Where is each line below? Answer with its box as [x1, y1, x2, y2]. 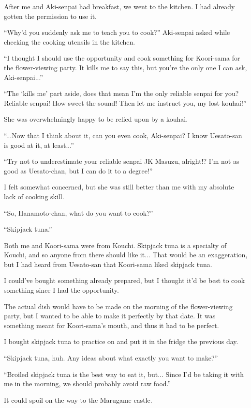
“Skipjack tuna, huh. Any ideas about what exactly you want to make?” [4, 353, 218, 363]
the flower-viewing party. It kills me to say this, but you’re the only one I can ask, [4, 62, 247, 72]
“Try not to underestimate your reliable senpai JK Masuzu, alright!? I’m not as [4, 156, 239, 166]
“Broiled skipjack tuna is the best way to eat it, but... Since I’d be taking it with [4, 369, 244, 379]
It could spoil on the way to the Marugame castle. [4, 394, 152, 405]
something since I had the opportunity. [4, 285, 119, 295]
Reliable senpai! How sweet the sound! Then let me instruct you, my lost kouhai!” [4, 97, 247, 108]
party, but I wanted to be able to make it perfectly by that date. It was [4, 311, 216, 321]
